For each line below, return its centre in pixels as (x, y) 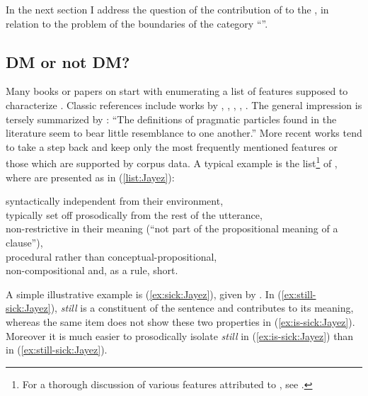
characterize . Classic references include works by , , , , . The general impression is (184, 104)
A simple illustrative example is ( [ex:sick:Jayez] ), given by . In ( (144, 294)
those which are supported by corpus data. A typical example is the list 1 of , (172, 162)
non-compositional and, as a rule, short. (92, 270)
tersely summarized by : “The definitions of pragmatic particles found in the (171, 119)
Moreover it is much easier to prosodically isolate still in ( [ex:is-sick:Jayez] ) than (180, 335)
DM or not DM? (68, 61)
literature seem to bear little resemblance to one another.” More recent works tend (184, 133)
